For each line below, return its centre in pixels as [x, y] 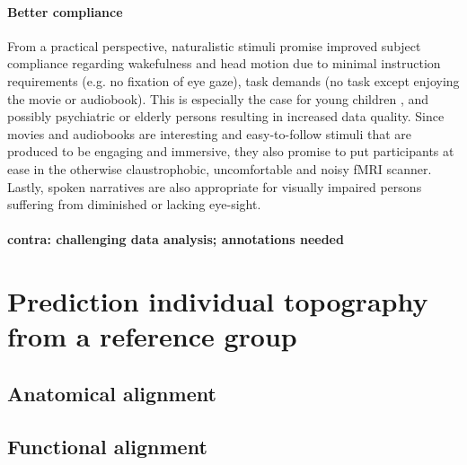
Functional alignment [107, 446]
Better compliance [65, 11]
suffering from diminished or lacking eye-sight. [134, 204]
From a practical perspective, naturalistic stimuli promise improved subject [214, 45]
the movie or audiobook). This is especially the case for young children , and [218, 98]
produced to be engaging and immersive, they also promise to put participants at [231, 151]
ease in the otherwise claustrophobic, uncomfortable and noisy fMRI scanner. [220, 168]
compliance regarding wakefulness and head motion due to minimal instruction [224, 63]
